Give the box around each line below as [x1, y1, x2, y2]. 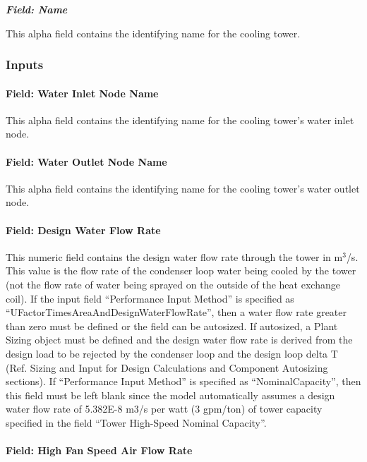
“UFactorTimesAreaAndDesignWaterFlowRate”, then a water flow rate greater [6, 305, 347, 320]
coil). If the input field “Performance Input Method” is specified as [6, 291, 294, 305]
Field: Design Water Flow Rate [6, 222, 161, 237]
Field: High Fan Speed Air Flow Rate [6, 443, 193, 458]
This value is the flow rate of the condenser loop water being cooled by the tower [6, 263, 356, 278]
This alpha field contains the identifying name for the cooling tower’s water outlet [6, 181, 360, 195]
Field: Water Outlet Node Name [6, 154, 167, 169]
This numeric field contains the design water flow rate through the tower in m [6, 249, 343, 264]
